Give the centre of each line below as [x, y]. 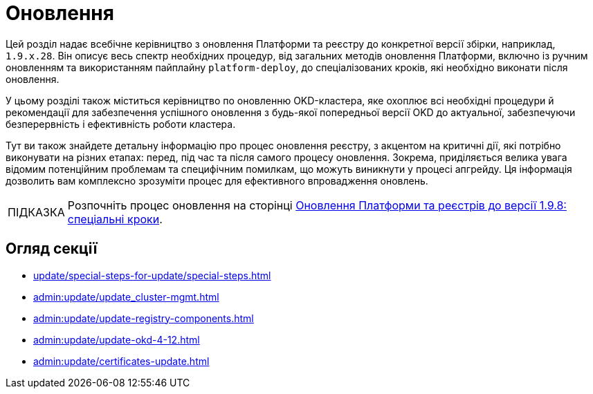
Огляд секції [52, 249]
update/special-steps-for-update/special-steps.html [152, 275]
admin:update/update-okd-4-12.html [117, 339]
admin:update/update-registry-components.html [144, 318]
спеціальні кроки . [115, 219]
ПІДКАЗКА [36, 212]
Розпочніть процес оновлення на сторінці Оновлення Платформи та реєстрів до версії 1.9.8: [317, 205]
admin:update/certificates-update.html [121, 361]
